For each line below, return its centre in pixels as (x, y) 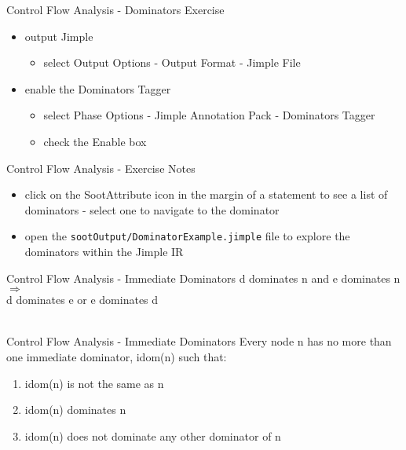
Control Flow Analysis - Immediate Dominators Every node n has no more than (199, 341)
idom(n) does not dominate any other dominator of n (153, 435)
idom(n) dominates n (75, 410)
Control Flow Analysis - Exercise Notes (101, 168)
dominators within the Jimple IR (104, 251)
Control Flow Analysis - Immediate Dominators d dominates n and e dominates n (203, 278)
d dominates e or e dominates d (82, 300)
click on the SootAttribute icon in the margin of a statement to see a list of (206, 194)
